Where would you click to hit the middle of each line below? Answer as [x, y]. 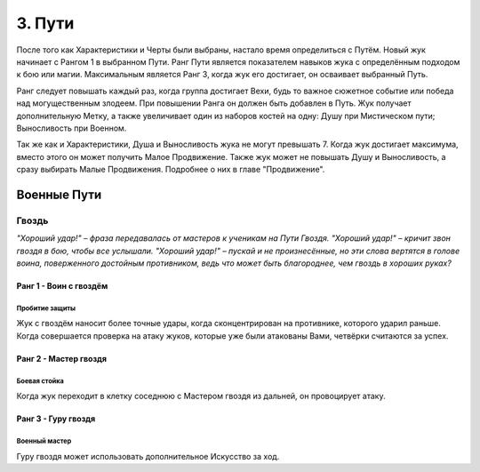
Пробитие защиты [46, 308]
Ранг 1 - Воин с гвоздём [62, 286]
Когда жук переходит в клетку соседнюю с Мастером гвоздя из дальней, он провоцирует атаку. [201, 396]
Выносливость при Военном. [72, 128]
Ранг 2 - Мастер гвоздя [61, 358]
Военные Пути [59, 194]
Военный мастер [44, 441]
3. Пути [45, 23]
